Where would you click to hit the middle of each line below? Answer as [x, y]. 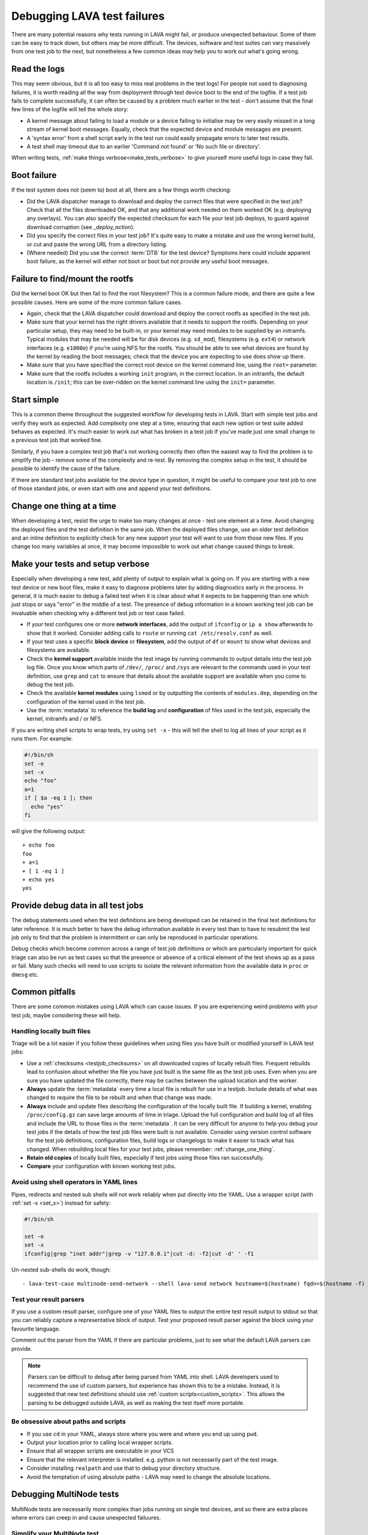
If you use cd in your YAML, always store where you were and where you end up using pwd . [142, 1434]
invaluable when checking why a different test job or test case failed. [98, 613]
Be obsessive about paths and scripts [68, 1421]
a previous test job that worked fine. [57, 440]
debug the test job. [51, 684]
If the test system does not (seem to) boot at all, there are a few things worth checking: [121, 190]
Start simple [35, 400]
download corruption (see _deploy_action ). [81, 227]
